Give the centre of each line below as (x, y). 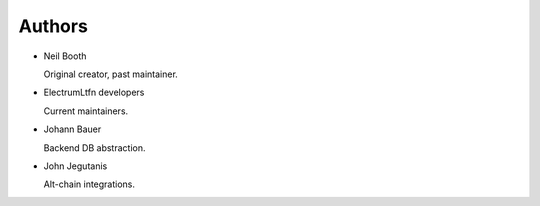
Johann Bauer (72, 129)
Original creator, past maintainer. (111, 74)
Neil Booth (65, 56)
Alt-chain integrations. (89, 184)
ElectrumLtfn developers (94, 92)
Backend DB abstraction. (94, 147)
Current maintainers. (86, 111)
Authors (53, 26)
